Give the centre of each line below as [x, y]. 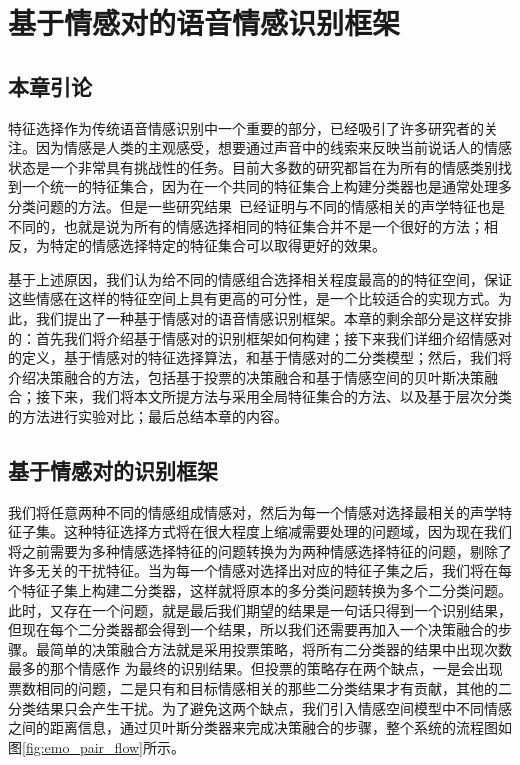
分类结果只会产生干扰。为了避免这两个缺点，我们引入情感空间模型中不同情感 [260, 707]
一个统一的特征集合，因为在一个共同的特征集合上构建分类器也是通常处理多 [266, 186]
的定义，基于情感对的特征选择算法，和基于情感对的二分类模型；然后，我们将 [260, 357]
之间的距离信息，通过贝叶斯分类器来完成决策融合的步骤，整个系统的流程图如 [260, 727]
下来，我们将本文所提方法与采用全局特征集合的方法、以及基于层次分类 [280, 396]
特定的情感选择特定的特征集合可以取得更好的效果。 [217, 245]
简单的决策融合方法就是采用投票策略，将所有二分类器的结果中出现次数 [280, 648]
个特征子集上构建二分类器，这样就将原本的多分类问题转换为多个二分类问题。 [260, 590]
